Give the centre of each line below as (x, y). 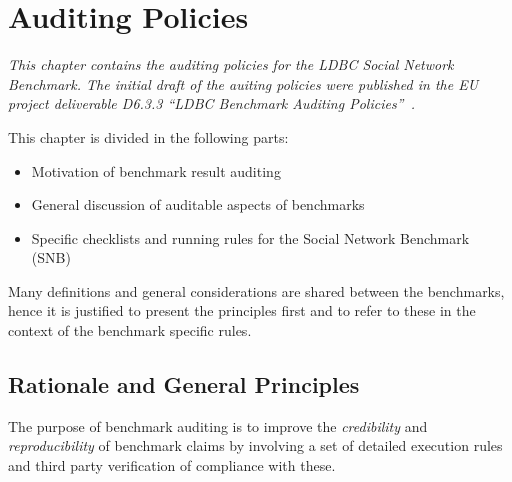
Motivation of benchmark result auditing (156, 170)
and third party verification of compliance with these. (172, 465)
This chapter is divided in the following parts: (148, 136)
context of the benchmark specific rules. (130, 330)
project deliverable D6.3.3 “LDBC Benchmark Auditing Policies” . (211, 103)
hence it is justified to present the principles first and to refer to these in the (242, 310)
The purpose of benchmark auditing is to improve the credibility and (218, 425)
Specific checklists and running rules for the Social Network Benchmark (250, 237)
